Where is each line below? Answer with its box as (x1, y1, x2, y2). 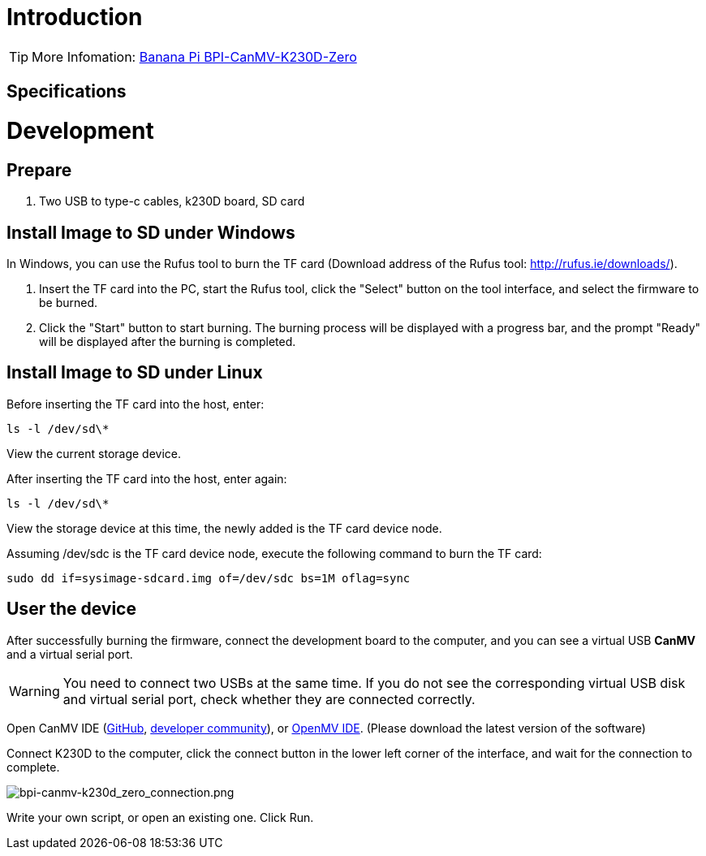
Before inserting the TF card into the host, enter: (6, 396, 265, 411)
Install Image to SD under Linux (6, 362, 263, 383)
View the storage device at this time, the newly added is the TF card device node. (6, 521, 442, 535)
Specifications (6, 81, 127, 102)
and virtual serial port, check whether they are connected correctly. (62, 690, 476, 707)
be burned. (39, 295, 98, 309)
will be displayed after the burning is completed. (39, 334, 296, 348)
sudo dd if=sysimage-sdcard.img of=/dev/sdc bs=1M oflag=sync (6, 571, 411, 585)
